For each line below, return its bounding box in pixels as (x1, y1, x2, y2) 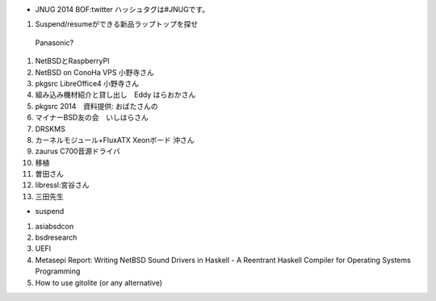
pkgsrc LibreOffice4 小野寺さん (35, 78, 140, 88)
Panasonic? (35, 37, 74, 48)
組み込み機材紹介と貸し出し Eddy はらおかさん (35, 90, 196, 100)
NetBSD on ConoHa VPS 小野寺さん (35, 67, 155, 77)
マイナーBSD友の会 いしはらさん (35, 113, 149, 123)
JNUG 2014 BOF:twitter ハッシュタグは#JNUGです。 (35, 5, 210, 14)
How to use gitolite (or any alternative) (35, 278, 163, 287)
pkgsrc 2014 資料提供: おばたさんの (35, 101, 158, 111)
